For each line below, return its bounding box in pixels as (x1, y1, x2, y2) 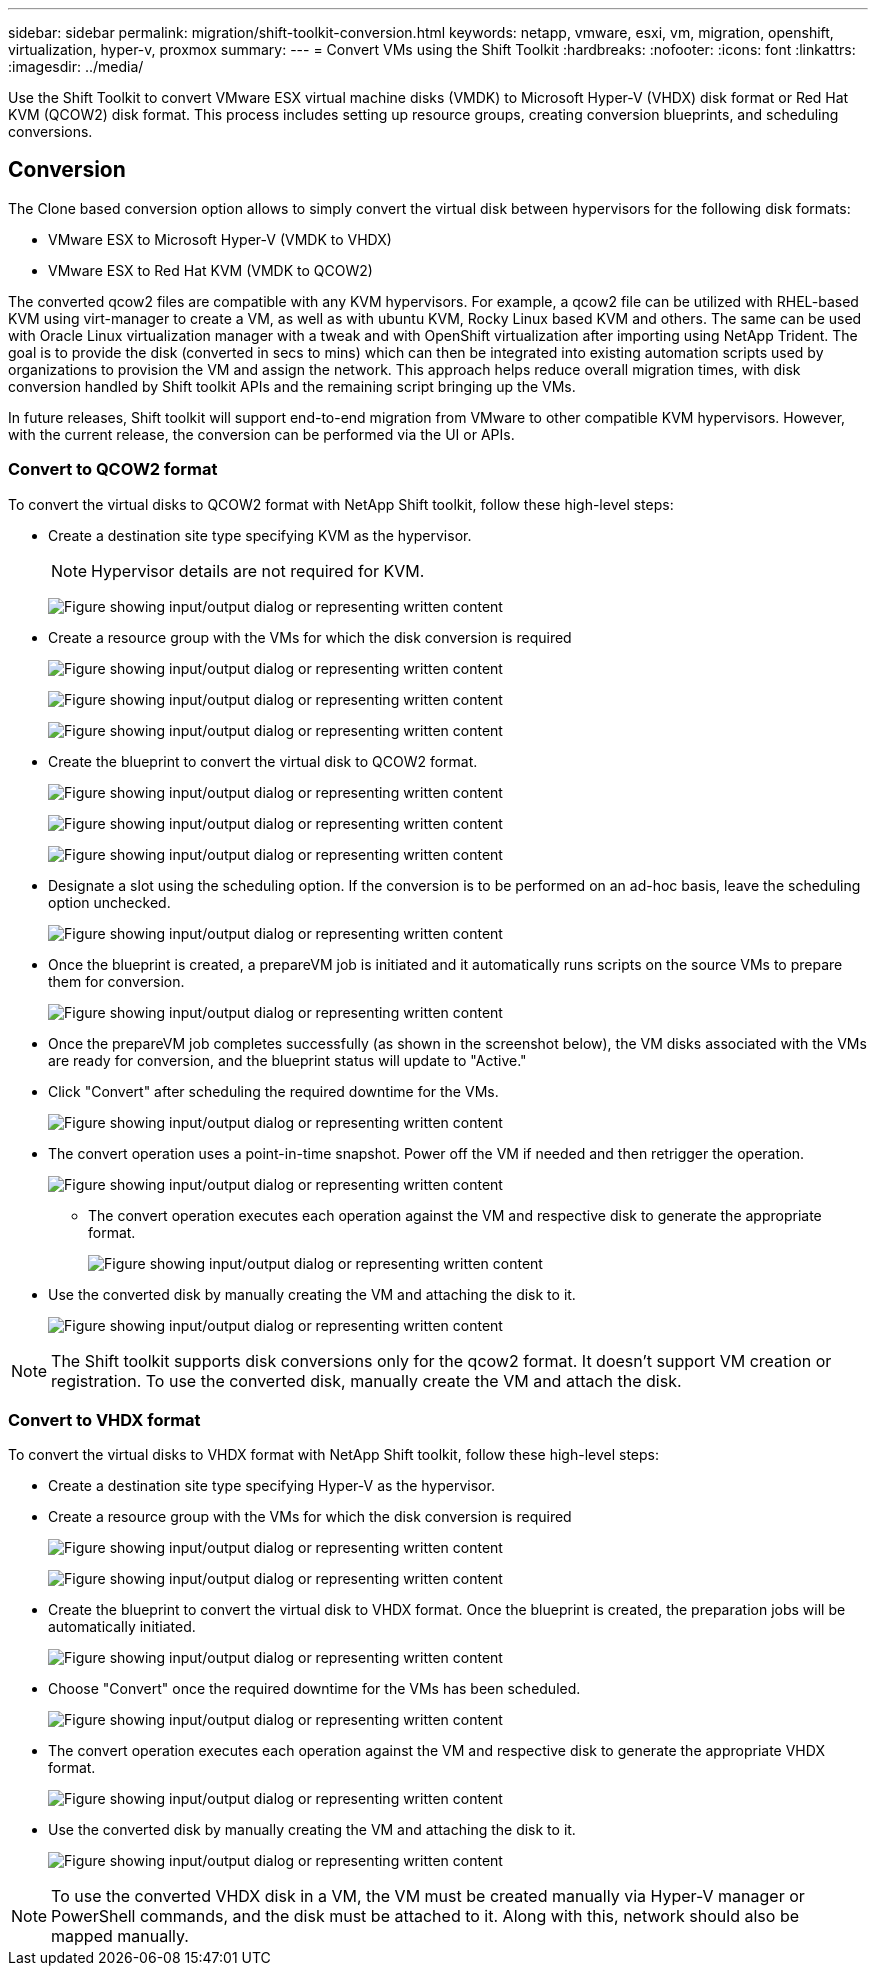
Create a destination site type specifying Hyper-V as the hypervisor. (48, 1477, 495, 1495)
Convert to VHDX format (8, 1409, 201, 1430)
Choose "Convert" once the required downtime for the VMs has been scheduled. (48, 1680, 581, 1698)
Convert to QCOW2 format (8, 459, 218, 480)
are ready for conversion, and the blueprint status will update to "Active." (48, 1051, 527, 1069)
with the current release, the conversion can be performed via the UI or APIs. (8, 425, 515, 443)
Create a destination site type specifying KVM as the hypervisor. (48, 526, 472, 544)
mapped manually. (51, 1926, 189, 1947)
